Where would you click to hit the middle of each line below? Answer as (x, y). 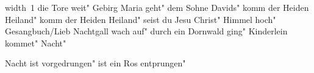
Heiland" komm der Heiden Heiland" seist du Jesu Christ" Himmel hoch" (141, 19)
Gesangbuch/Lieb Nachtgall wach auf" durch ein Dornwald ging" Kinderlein (146, 31)
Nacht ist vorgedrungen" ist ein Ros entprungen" (95, 63)
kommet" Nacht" (36, 43)
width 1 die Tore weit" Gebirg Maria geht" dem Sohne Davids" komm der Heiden (157, 7)
